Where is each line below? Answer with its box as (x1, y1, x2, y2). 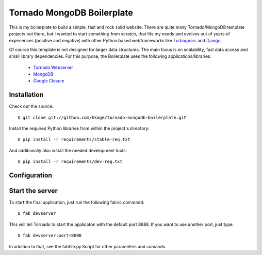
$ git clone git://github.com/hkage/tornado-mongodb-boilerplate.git (17, 114, 187, 120)
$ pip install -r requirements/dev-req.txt (17, 159, 123, 164)
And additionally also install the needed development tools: (9, 147, 127, 153)
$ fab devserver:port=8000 (17, 233, 82, 239)
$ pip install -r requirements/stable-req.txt (17, 137, 131, 143)
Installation (9, 91, 44, 99)
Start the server (9, 187, 58, 195)
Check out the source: (9, 103, 53, 109)
